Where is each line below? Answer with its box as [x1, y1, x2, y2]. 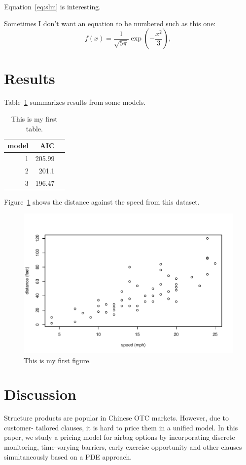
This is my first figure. [24, 355, 91, 365]
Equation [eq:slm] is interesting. [4, 1, 101, 11]
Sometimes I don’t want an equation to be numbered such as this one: [4, 18, 216, 28]
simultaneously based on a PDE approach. [4, 451, 132, 462]
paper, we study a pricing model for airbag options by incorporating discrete [4, 432, 235, 442]
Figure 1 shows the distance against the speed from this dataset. [4, 196, 200, 207]
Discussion [4, 384, 76, 404]
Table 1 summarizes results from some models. [4, 97, 146, 107]
